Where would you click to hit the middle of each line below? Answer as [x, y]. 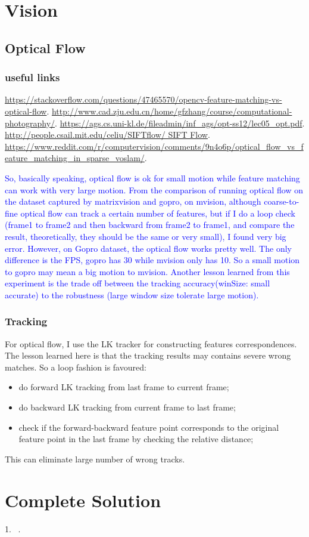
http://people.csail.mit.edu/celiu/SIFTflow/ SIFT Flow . [107, 135]
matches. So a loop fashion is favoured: [76, 367]
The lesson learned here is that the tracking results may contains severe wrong [148, 355]
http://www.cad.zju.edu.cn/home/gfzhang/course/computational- [172, 111]
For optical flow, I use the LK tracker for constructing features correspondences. [151, 343]
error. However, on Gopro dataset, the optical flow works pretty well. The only [148, 248]
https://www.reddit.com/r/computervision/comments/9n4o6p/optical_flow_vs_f [154, 146]
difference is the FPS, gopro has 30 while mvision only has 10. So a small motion [152, 260]
